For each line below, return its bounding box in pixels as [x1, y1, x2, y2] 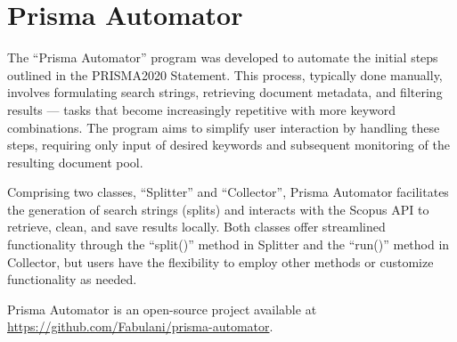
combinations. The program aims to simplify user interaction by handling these [7, 118, 440, 136]
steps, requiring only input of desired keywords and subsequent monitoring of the [7, 135, 450, 154]
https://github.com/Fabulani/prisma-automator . [7, 317, 273, 336]
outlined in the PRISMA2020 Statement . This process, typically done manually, [7, 65, 443, 84]
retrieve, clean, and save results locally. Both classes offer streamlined [7, 217, 386, 236]
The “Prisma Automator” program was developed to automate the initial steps [7, 48, 438, 67]
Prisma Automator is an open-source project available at [7, 299, 317, 318]
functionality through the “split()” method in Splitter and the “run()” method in [7, 235, 450, 254]
